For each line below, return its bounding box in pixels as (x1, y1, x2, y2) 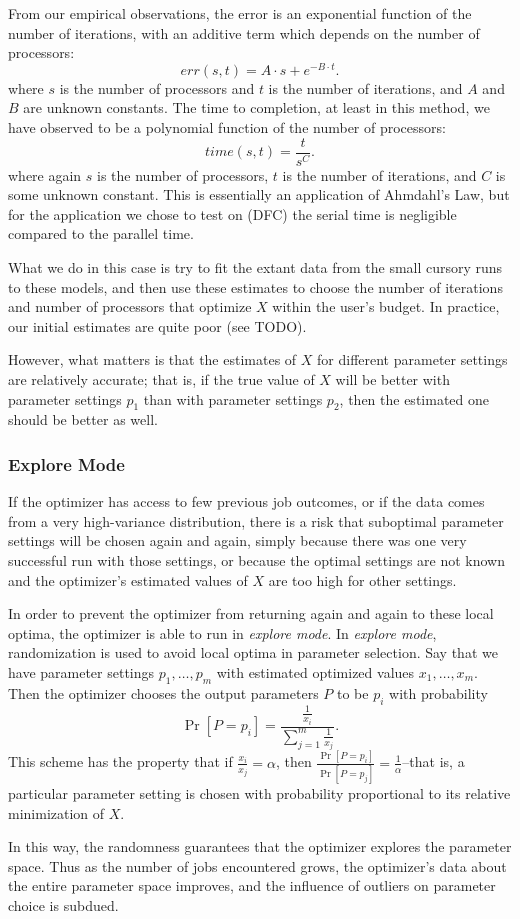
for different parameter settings (317, 349, 508, 370)
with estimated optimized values (216, 662, 415, 682)
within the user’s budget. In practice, (272, 296, 500, 317)
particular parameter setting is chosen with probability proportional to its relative (8, 783, 511, 804)
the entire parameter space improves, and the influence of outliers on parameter (8, 875, 496, 896)
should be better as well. (8, 409, 158, 430)
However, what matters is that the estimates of (8, 349, 297, 370)
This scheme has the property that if (8, 751, 233, 772)
